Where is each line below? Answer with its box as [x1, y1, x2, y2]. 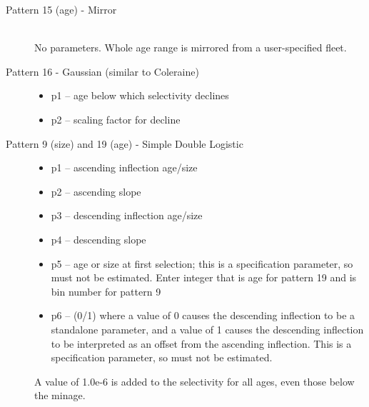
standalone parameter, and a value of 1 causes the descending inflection [51, 321, 364, 336]
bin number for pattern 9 [51, 283, 161, 298]
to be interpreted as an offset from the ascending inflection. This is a [51, 336, 352, 351]
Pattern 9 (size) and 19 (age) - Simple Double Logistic [6, 136, 243, 151]
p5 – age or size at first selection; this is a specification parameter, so [51, 256, 353, 271]
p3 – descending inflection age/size [51, 208, 203, 223]
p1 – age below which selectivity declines [51, 88, 229, 103]
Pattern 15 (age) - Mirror [6, 2, 117, 16]
